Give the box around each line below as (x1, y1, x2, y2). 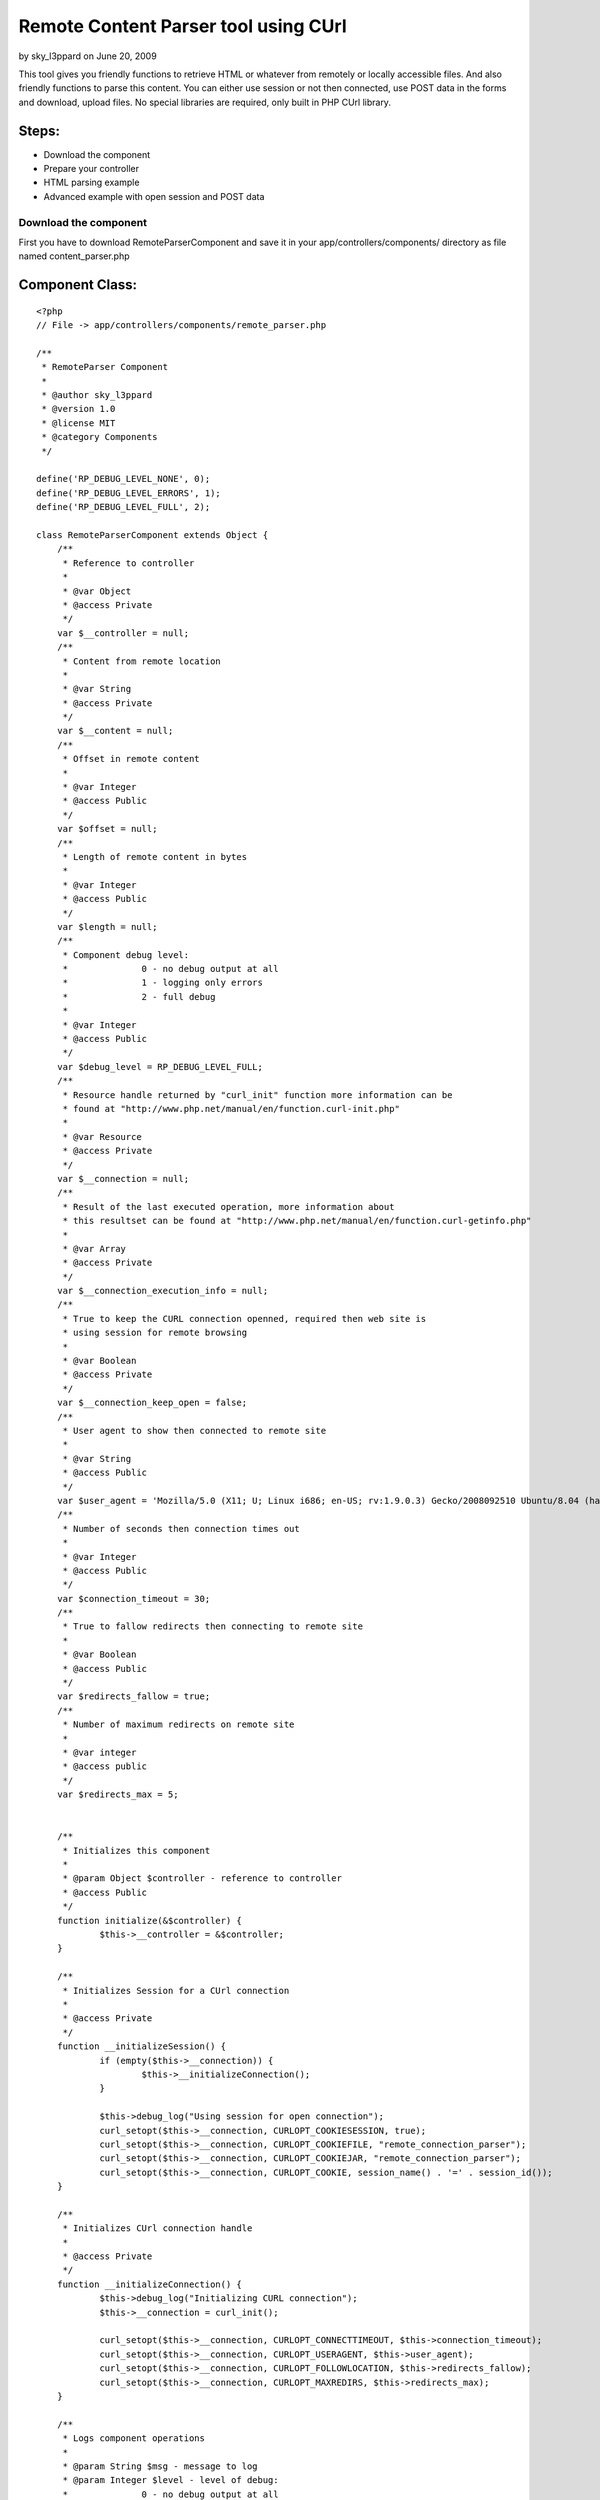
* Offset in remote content (62, 753, 200, 765)
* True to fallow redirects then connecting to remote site (62, 1621, 364, 1632)
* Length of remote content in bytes (62, 851, 248, 862)
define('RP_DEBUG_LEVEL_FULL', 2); (36, 501, 211, 513)
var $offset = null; (56, 823, 158, 835)
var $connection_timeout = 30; (56, 1593, 211, 1604)
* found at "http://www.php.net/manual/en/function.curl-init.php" (62, 1103, 400, 1114)
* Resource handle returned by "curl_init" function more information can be (62, 1089, 453, 1100)
